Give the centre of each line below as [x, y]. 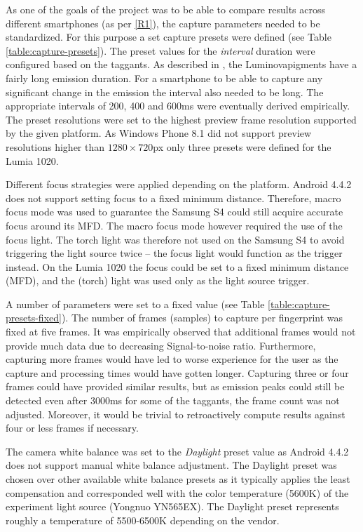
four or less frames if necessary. [72, 428]
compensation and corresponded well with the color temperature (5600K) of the [177, 492]
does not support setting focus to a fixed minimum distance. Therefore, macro [173, 198]
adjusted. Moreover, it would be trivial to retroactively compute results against [176, 414]
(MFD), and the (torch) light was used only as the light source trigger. [158, 280]
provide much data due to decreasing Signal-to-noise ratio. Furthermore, [161, 345]
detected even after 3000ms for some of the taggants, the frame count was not [173, 400]
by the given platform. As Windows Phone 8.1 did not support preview [159, 133]
